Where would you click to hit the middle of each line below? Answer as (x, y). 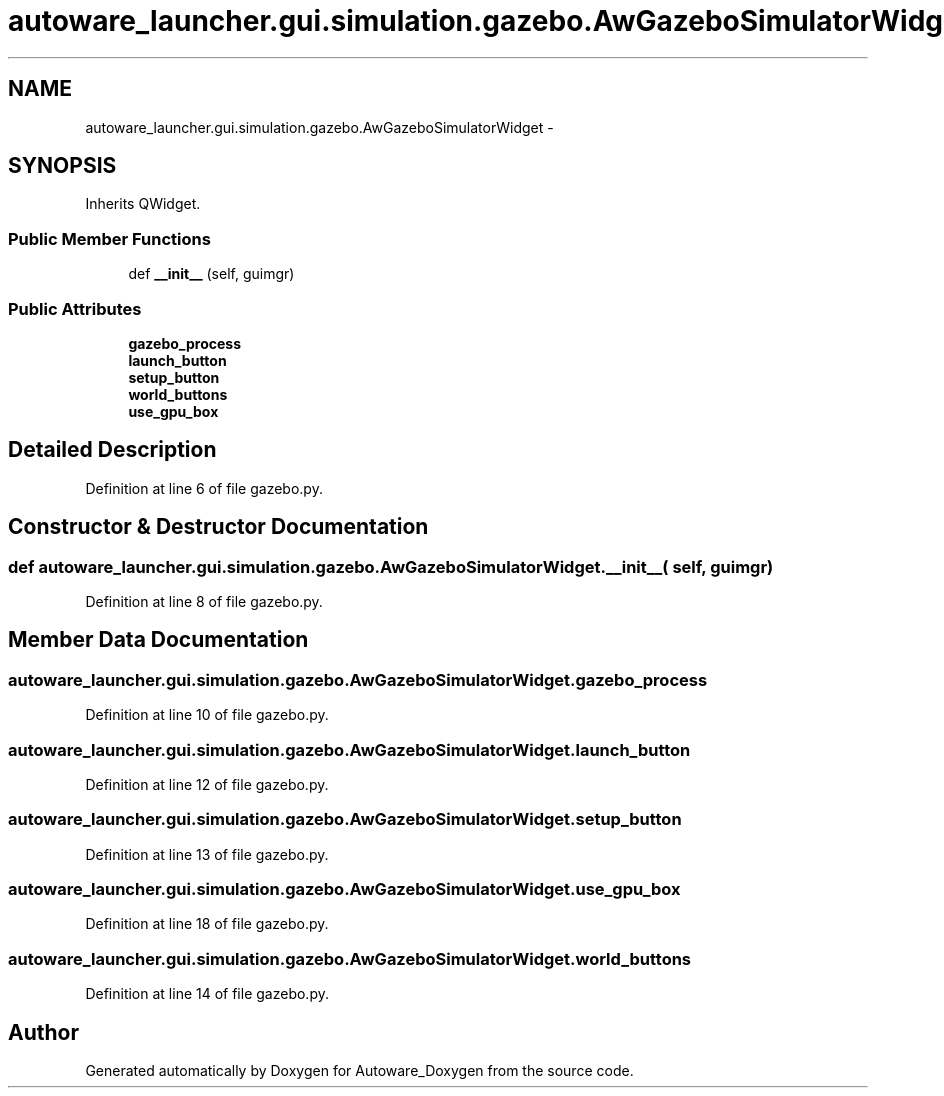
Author (43, 1032)
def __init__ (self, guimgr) (211, 274)
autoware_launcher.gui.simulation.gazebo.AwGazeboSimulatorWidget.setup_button (345, 819)
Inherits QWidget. (143, 204)
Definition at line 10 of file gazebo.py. (207, 715)
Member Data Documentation (158, 640)
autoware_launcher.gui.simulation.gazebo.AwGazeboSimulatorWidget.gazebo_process (358, 679)
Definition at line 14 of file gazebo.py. (207, 994)
